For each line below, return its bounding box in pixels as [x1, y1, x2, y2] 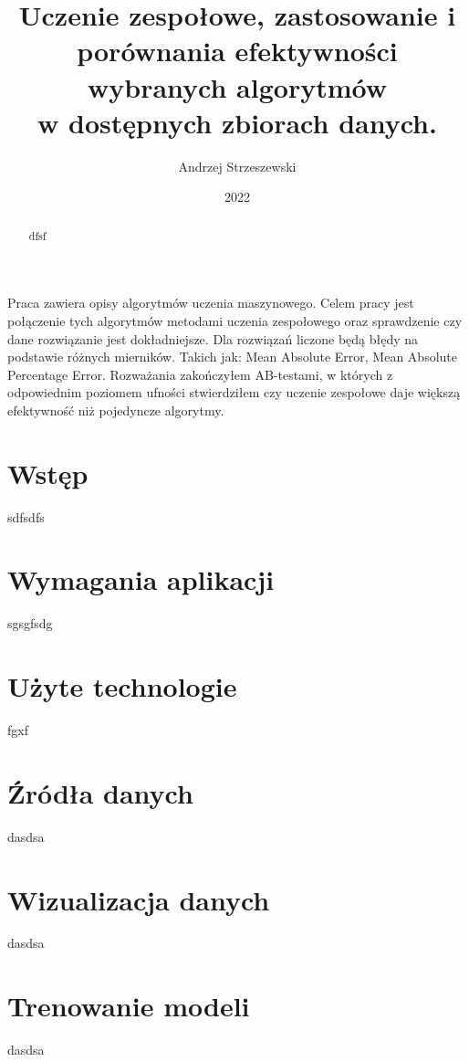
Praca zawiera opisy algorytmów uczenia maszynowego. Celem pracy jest [7, 293, 414, 312]
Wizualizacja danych [7, 880, 270, 918]
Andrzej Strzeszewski [178, 156, 297, 175]
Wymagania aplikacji [7, 561, 275, 598]
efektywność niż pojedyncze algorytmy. [7, 400, 224, 419]
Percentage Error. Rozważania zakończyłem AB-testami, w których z [7, 364, 393, 384]
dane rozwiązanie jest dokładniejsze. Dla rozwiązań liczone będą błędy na [7, 329, 419, 348]
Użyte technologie [7, 668, 237, 705]
